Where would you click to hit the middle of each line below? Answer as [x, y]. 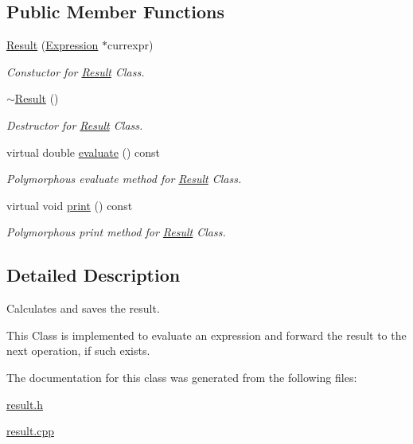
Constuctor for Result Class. [76, 71]
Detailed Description [94, 275]
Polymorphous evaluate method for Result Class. [124, 179]
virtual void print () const [70, 205]
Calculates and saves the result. [83, 308]
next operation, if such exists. [78, 351]
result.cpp [31, 431]
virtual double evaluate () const [84, 152]
